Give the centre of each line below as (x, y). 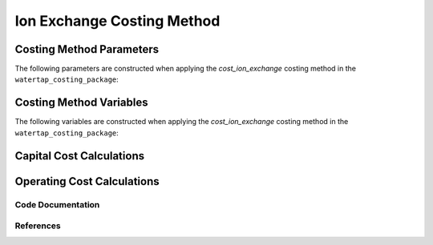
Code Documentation (57, 204)
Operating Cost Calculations (87, 181)
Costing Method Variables (81, 103)
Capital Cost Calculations (79, 156)
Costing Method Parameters (87, 49)
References (38, 226)
